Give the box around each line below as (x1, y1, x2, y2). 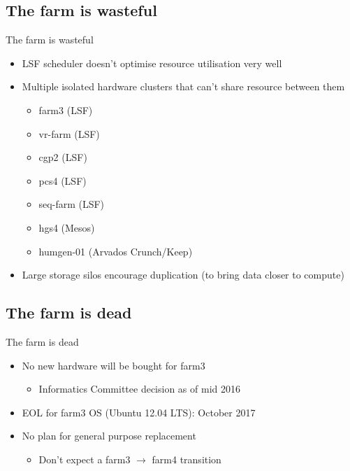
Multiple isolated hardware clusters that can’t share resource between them (22, 79, 345, 94)
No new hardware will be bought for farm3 (22, 358, 205, 372)
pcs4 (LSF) (38, 173, 87, 188)
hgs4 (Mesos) (38, 220, 95, 234)
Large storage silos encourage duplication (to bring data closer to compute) (22, 267, 344, 282)
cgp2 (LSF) (38, 150, 87, 164)
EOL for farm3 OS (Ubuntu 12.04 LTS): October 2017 (22, 405, 256, 419)
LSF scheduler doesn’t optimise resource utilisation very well (22, 55, 282, 70)
